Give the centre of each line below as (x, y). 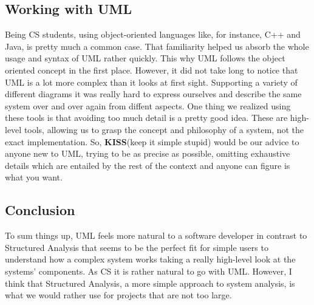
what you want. (34, 177)
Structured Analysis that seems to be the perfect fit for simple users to (137, 247)
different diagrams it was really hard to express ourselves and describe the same (153, 94)
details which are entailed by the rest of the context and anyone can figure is (148, 165)
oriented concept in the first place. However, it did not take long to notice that (152, 70)
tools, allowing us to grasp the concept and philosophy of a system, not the (164, 129)
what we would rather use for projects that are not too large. (118, 295)
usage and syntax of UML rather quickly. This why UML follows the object (145, 58)
